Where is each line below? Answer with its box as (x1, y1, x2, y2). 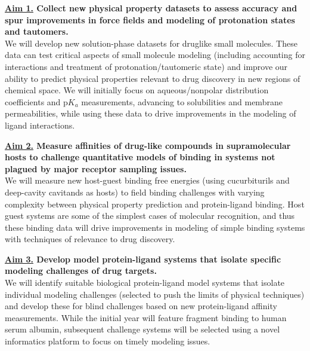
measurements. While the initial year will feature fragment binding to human (5, 311, 287, 323)
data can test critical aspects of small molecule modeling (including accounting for (5, 48, 305, 61)
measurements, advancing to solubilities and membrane (81, 95, 283, 108)
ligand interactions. (5, 118, 75, 131)
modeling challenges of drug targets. (5, 264, 157, 277)
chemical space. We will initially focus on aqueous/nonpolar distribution (5, 84, 269, 96)
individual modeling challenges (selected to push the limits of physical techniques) (5, 288, 305, 300)
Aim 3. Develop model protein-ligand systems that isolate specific (5, 252, 281, 265)
